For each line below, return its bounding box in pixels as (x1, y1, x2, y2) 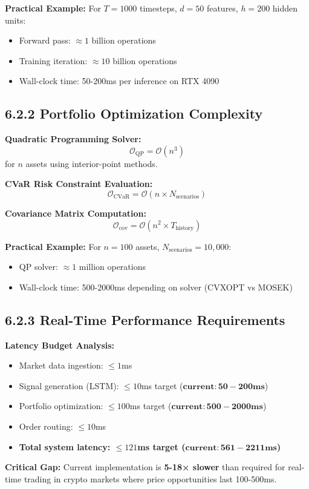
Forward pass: (19, 34, 71, 47)
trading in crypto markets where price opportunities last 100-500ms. (24, 472, 277, 485)
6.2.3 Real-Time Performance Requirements (5, 310, 285, 329)
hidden (272, 2, 298, 14)
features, (206, 2, 238, 14)
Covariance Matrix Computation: (5, 206, 147, 219)
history (175, 225, 194, 231)
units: (5, 13, 26, 26)
